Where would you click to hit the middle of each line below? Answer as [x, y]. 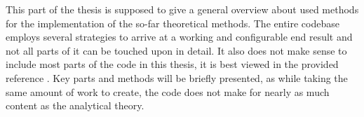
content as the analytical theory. [75, 105]
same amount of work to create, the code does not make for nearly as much [168, 91]
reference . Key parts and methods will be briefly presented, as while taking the [177, 77]
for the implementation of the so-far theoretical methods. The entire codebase [173, 23]
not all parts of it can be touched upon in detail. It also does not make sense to [176, 50]
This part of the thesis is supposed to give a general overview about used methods [182, 9]
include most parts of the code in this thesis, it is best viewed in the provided [172, 64]
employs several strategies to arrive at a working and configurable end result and [179, 37]
